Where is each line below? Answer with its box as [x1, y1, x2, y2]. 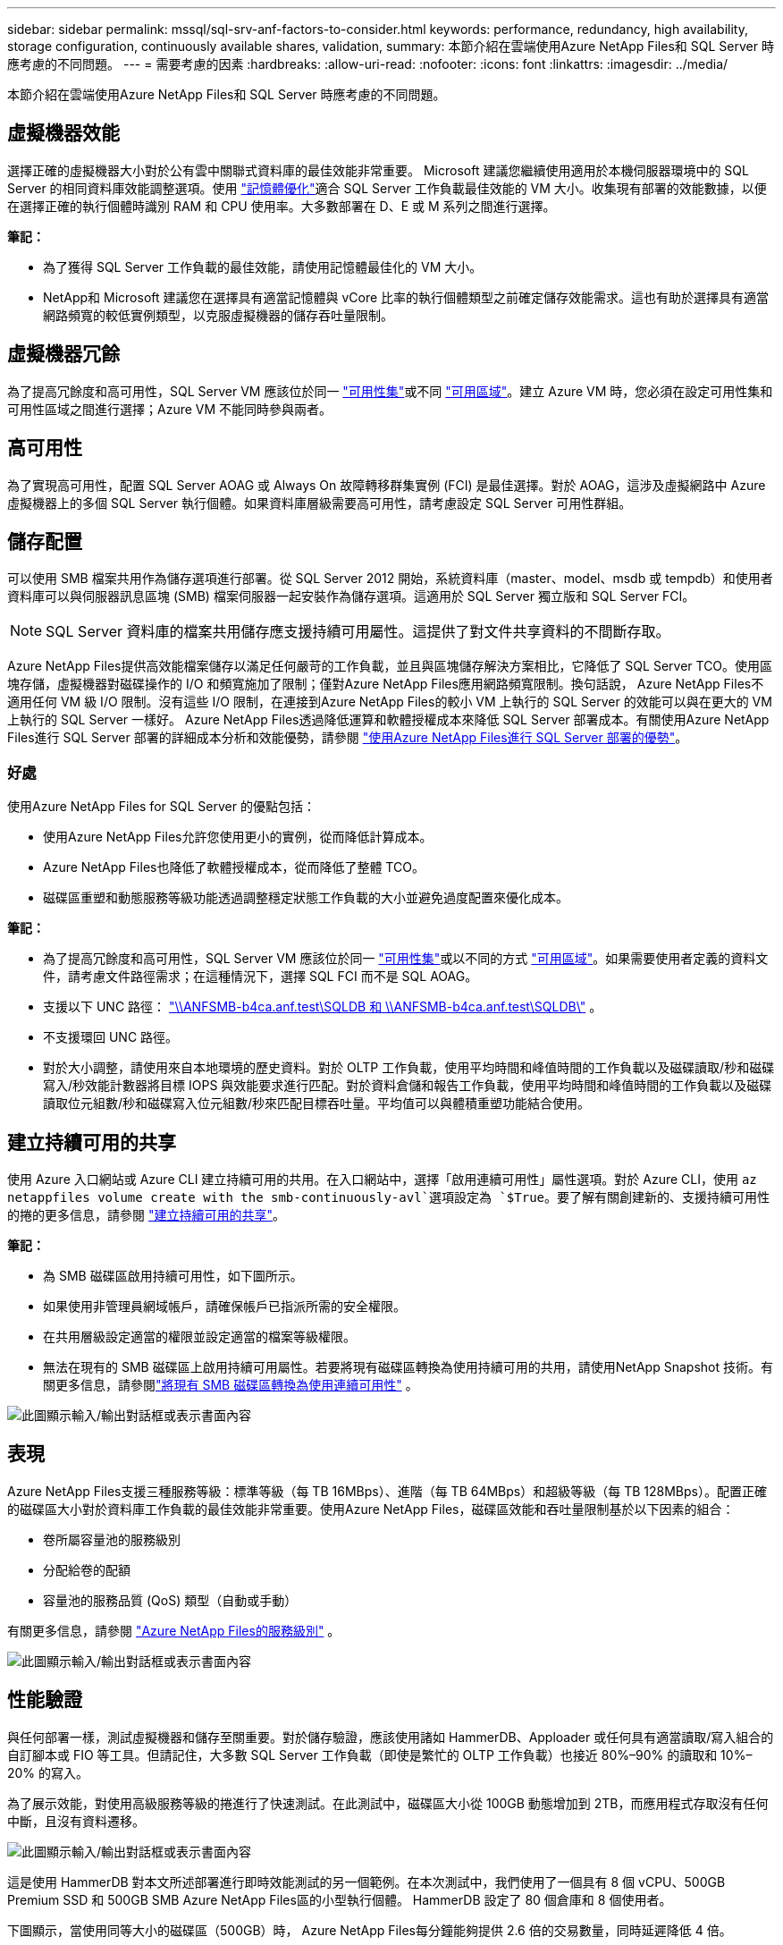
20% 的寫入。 [7, 1764, 89, 1780]
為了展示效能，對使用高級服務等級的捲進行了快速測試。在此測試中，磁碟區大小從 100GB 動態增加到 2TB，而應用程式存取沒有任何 [7, 1795, 769, 1811]
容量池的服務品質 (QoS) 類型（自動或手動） [43, 1592, 298, 1608]
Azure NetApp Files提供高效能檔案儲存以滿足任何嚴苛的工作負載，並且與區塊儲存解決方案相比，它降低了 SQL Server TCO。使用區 [7, 658, 773, 674]
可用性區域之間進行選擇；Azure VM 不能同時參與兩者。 [7, 401, 333, 417]
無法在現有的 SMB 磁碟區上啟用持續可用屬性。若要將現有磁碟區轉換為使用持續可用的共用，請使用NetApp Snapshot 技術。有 [43, 1358, 773, 1374]
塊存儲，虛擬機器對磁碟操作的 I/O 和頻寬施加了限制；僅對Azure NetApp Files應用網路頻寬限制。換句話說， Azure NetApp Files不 [7, 676, 764, 692]
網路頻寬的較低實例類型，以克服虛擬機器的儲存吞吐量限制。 [43, 307, 393, 323]
